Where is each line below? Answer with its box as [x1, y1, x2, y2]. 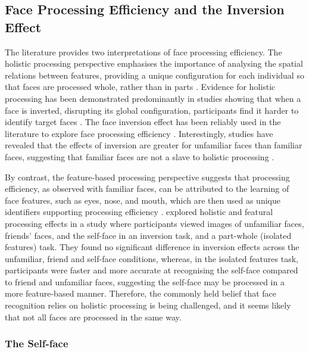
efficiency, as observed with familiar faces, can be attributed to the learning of [5, 182, 289, 195]
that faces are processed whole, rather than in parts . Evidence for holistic [5, 80, 276, 93]
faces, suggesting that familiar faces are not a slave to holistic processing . [5, 150, 274, 163]
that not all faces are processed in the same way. [5, 310, 182, 323]
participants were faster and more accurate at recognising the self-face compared [5, 264, 298, 276]
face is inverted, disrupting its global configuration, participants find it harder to [5, 104, 299, 116]
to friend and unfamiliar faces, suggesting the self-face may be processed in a [5, 275, 285, 288]
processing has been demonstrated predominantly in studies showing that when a [5, 92, 301, 104]
